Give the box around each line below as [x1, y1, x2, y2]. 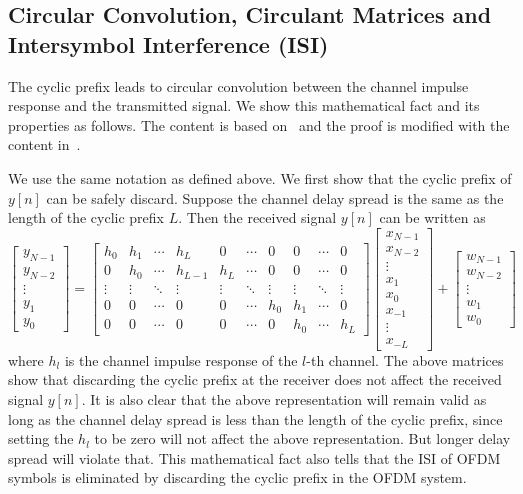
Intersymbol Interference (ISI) [8, 28, 329, 59]
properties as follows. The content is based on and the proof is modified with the [8, 114, 510, 135]
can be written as [379, 207, 486, 228]
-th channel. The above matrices [306, 349, 504, 370]
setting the [8, 428, 74, 449]
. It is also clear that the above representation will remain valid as [81, 388, 487, 409]
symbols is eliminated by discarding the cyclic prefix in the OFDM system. [8, 467, 467, 488]
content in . [8, 134, 81, 155]
